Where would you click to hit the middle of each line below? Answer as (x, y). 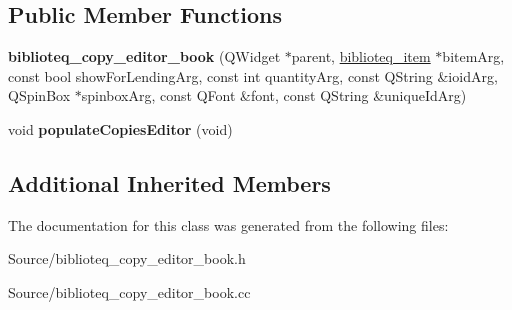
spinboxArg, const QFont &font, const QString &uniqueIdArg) (274, 95)
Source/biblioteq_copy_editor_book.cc (129, 291)
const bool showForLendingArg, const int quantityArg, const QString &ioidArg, (253, 75)
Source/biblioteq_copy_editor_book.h (127, 258)
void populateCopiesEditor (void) (120, 128)
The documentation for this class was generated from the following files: (228, 224)
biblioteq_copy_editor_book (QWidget (144, 56)
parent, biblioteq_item (361, 56)
